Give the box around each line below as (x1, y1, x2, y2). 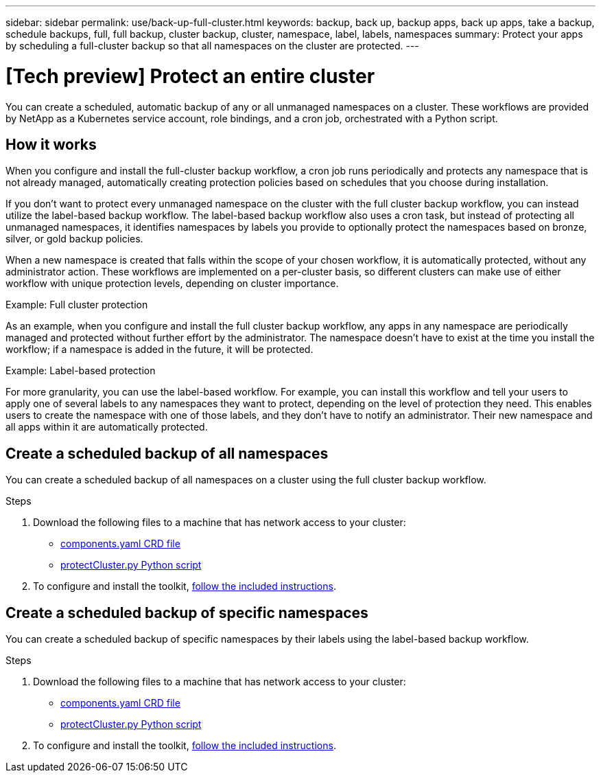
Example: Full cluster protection (5, 299, 148, 311)
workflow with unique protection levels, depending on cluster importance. (5, 277, 339, 290)
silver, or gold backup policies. (5, 233, 143, 245)
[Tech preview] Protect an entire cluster (5, 64, 375, 88)
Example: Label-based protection (5, 365, 156, 377)
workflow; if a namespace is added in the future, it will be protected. (5, 343, 314, 356)
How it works (5, 135, 97, 153)
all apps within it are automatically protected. (5, 421, 208, 433)
